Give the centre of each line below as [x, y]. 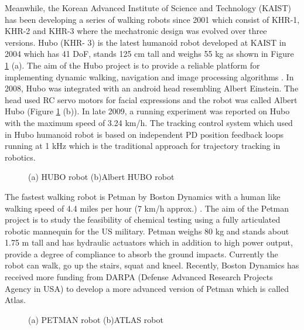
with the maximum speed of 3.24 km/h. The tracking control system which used [149, 122]
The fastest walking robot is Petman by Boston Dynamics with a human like [143, 196]
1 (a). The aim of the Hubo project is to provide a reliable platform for [132, 65]
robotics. [20, 157]
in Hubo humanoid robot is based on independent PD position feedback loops [144, 134]
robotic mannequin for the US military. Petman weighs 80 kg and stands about [147, 231]
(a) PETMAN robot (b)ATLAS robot [96, 319]
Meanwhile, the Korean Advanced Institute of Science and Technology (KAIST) [148, 8]
